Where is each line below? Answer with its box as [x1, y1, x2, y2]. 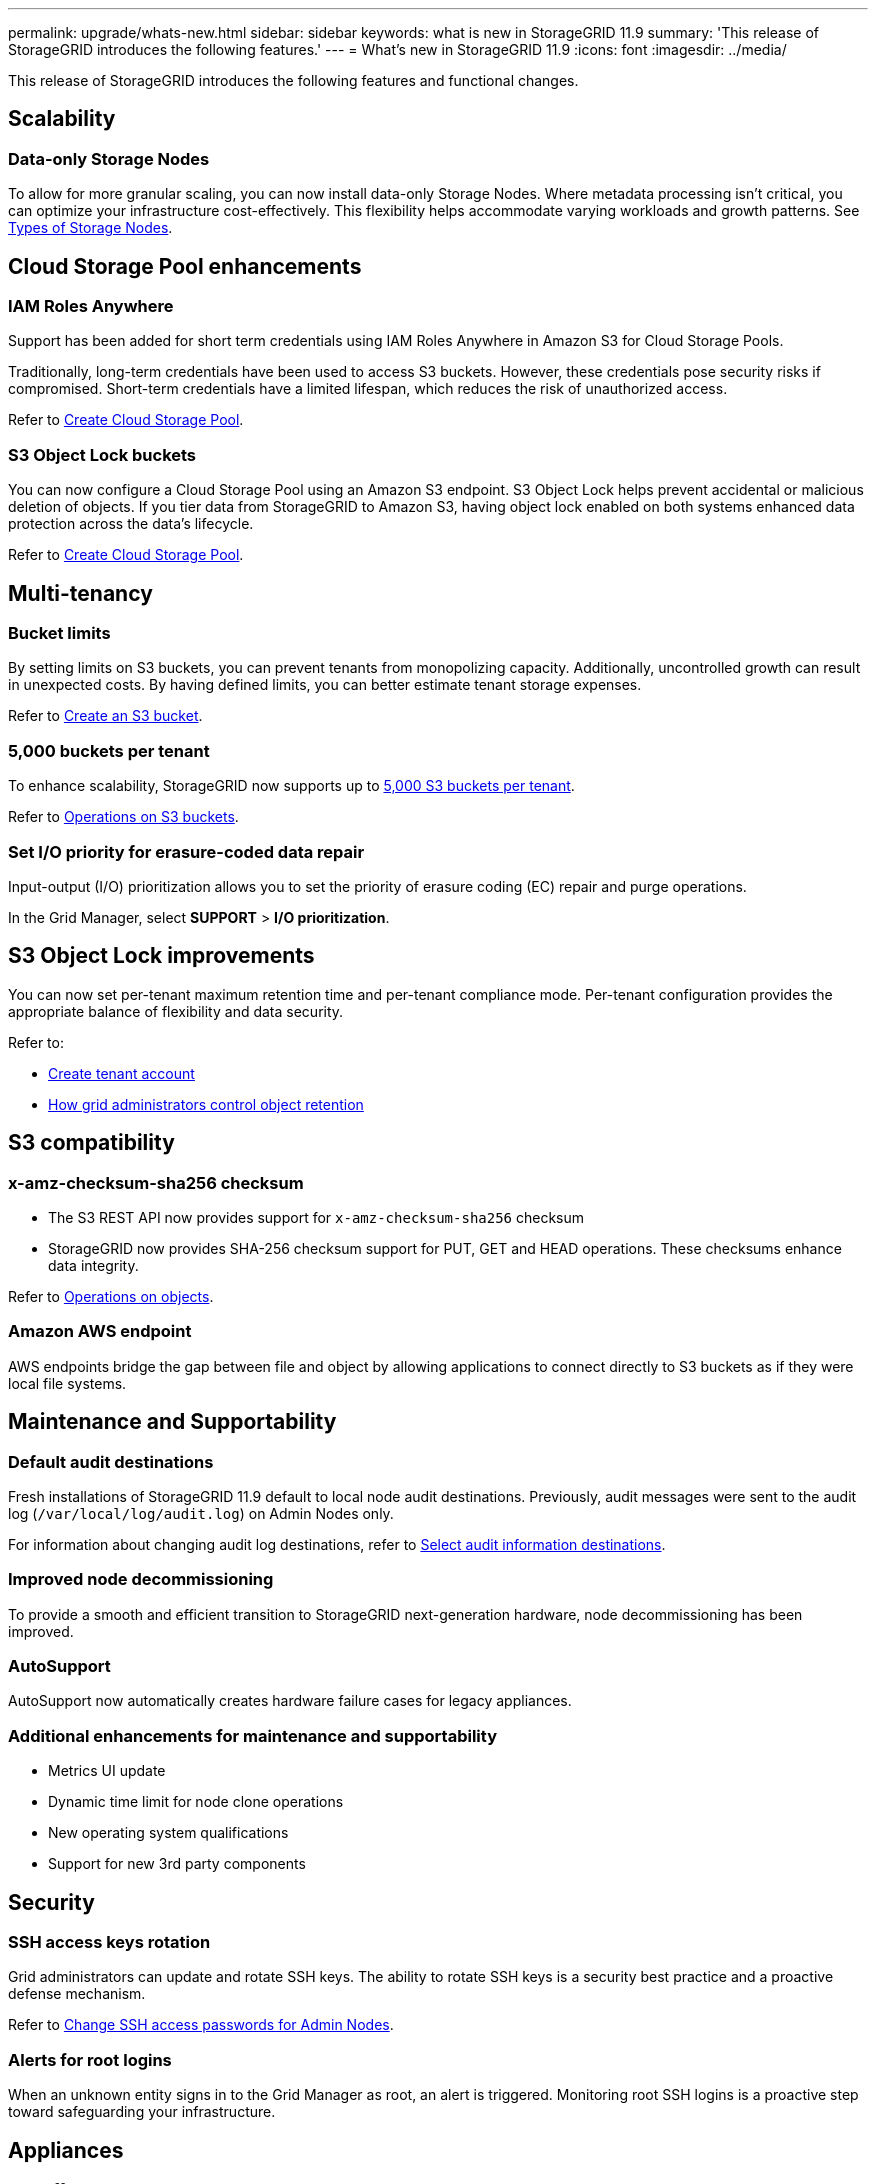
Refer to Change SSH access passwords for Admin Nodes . [8, 2016, 394, 2034]
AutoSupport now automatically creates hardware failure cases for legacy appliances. [8, 1692, 572, 1710]
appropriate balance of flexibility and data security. [8, 1002, 344, 1020]
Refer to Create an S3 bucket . [8, 707, 203, 725]
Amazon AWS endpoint [8, 1321, 192, 1342]
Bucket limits [8, 623, 111, 644]
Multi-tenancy [8, 580, 153, 606]
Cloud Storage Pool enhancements [8, 253, 362, 279]
